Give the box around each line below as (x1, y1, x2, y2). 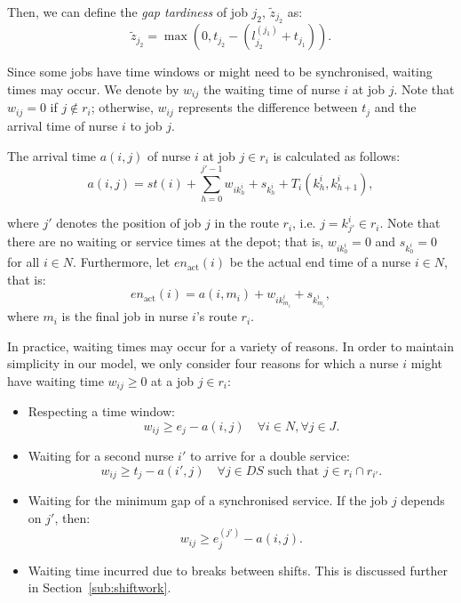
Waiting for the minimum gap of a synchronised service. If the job (28, 491, 388, 510)
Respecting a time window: (28, 402, 175, 421)
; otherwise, (91, 98, 154, 117)
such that (267, 464, 320, 478)
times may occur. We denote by (7, 80, 179, 98)
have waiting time (7, 371, 104, 390)
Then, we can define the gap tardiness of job (7, 3, 248, 20)
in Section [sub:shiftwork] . (28, 578, 171, 597)
